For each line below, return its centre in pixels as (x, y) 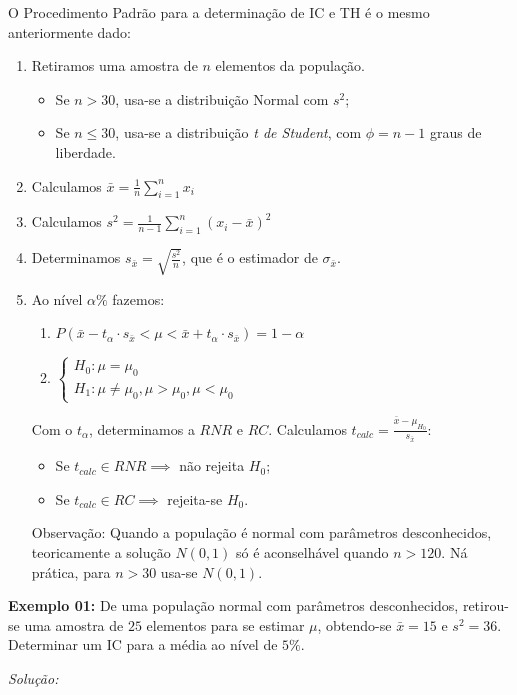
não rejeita (212, 465)
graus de (456, 132)
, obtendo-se (354, 624)
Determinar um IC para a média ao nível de (143, 644)
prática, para (71, 571)
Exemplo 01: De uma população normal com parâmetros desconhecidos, (233, 605)
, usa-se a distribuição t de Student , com (238, 132)
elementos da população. (290, 65)
